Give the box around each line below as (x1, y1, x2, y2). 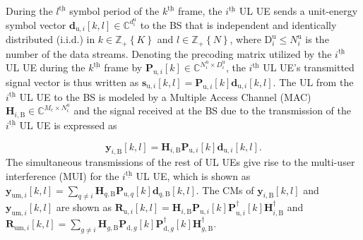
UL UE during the (6, 60, 85, 75)
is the (305, 32, 329, 47)
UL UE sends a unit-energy (239, 4, 358, 18)
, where (230, 32, 261, 47)
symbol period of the (69, 4, 160, 18)
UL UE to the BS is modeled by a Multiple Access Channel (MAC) (19, 89, 311, 104)
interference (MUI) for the (6, 168, 119, 183)
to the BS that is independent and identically (140, 17, 337, 32)
